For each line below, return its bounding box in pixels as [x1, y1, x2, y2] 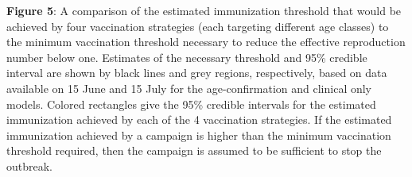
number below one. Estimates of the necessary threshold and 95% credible [6, 48, 367, 65]
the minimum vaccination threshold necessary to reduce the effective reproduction [6, 33, 406, 50]
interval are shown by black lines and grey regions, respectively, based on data [6, 64, 387, 81]
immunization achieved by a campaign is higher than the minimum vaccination [6, 126, 391, 143]
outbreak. [6, 157, 53, 174]
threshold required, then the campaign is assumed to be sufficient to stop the [6, 142, 382, 159]
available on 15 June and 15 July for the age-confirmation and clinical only [6, 79, 372, 96]
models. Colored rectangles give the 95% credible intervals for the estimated [6, 95, 376, 112]
